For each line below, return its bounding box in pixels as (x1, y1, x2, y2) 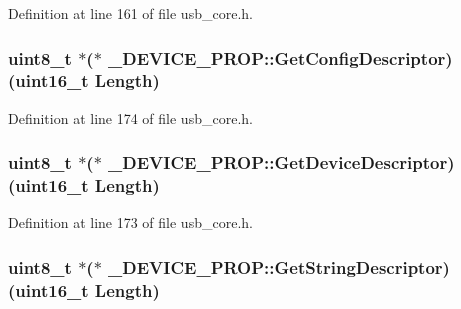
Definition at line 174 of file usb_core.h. (8, 107, 253, 128)
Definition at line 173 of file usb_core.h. (8, 212, 253, 233)
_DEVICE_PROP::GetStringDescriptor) (108, 254, 450, 279)
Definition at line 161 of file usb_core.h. (8, 3, 253, 23)
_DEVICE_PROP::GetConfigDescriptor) (108, 45, 453, 70)
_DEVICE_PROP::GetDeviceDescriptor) (108, 150, 455, 175)
